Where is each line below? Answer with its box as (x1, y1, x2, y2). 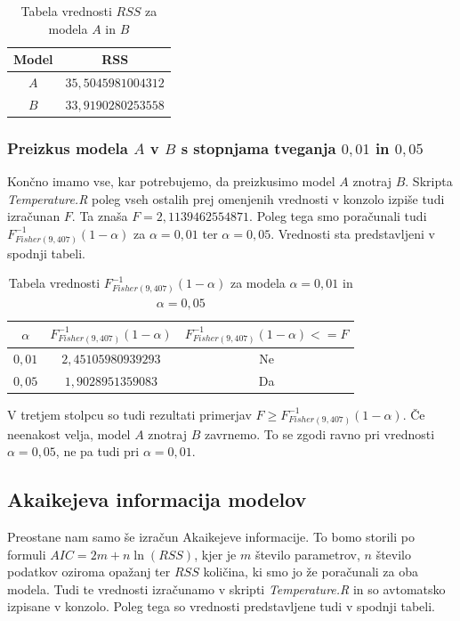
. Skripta (405, 172, 453, 191)
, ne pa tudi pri (55, 442, 140, 461)
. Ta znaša (71, 207, 128, 225)
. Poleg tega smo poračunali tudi (249, 207, 427, 225)
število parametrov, (254, 544, 360, 563)
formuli (7, 544, 46, 563)
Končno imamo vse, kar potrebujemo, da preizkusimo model (7, 172, 335, 191)
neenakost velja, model (7, 424, 131, 443)
